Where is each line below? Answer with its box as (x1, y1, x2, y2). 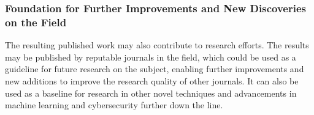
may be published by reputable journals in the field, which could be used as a (5, 50, 296, 63)
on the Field (5, 14, 67, 29)
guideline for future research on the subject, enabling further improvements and (5, 62, 304, 75)
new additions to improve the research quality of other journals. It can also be (5, 74, 299, 87)
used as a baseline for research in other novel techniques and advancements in (5, 86, 297, 99)
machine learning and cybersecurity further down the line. (5, 98, 223, 111)
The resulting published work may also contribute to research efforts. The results (5, 39, 309, 51)
